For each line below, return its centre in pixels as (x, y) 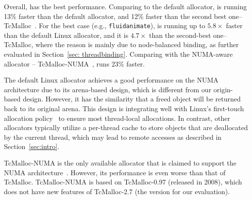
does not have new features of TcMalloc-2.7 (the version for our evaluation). (117, 191)
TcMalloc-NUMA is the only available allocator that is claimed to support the (120, 162)
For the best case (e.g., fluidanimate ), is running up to (122, 25)
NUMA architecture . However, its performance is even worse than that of (115, 172)
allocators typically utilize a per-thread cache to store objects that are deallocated (126, 127)
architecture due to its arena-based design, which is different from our (108, 89)
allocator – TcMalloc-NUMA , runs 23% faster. (75, 63)
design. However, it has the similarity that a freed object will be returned (132, 99)
